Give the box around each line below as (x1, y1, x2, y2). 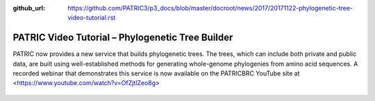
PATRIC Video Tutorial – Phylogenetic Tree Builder (12, 32, 233, 44)
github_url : (12, 4, 45, 12)
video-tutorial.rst (67, 14, 116, 22)
